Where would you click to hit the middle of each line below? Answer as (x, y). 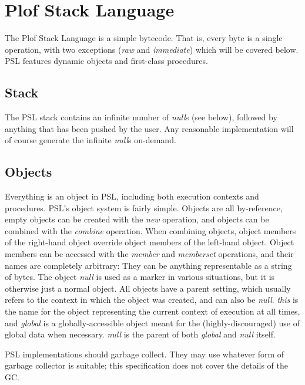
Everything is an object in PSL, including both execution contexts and (132, 196)
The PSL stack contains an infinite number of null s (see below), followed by (141, 117)
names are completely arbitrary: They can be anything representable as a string (148, 265)
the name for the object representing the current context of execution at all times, (152, 311)
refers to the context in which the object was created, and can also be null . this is (152, 300)
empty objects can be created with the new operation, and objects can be (137, 219)
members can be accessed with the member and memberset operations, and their (149, 254)
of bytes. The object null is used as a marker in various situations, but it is (140, 277)
